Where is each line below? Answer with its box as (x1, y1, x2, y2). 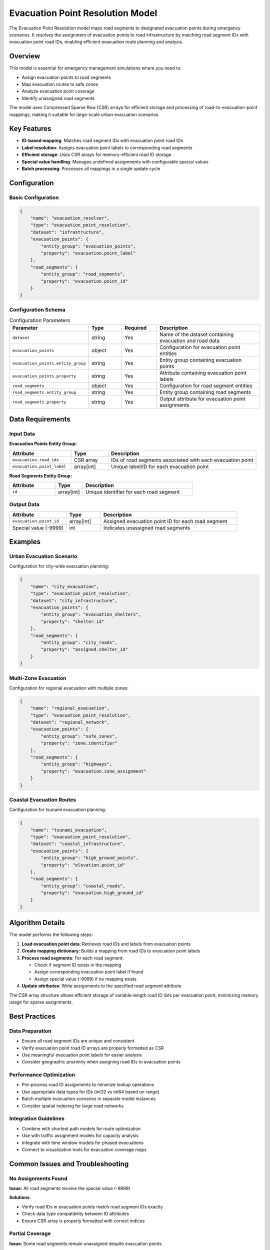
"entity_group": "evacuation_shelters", (40, 611, 141, 617)
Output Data (9, 501, 40, 508)
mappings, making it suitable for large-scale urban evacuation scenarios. (9, 111, 160, 117)
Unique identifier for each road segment (85, 488, 180, 495)
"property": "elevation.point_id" (40, 862, 125, 867)
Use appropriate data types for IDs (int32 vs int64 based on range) (21, 1088, 159, 1094)
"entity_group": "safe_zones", (40, 733, 117, 739)
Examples (9, 537, 41, 546)
